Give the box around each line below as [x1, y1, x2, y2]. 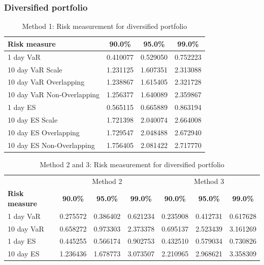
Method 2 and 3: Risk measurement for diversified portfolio [40, 159, 224, 169]
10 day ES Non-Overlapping [8, 139, 95, 150]
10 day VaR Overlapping [8, 77, 85, 87]
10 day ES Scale [8, 114, 58, 125]
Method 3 [194, 175, 224, 186]
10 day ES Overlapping [8, 127, 80, 137]
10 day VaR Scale [8, 64, 62, 74]
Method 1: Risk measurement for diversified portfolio [22, 21, 187, 31]
